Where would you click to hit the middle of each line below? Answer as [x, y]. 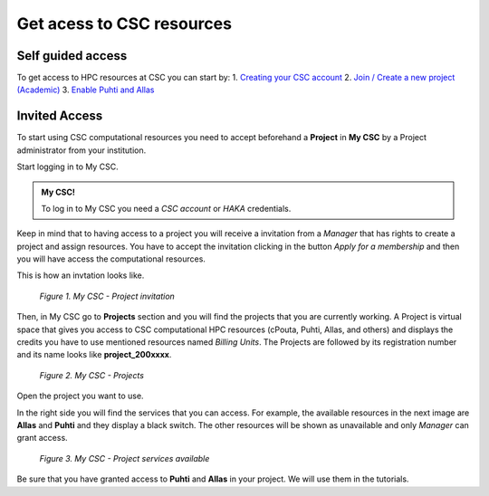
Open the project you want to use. [80, 396]
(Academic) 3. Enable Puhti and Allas [86, 90]
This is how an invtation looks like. [81, 275]
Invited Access [60, 116]
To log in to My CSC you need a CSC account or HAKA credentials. [166, 208]
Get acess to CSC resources [125, 24]
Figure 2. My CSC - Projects [92, 375]
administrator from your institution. [81, 150]
